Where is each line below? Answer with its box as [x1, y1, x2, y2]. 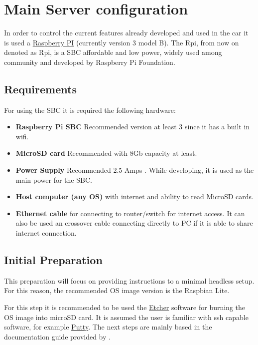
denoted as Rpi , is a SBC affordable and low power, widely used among [4, 47, 222, 57]
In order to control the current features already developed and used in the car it [4, 27, 249, 38]
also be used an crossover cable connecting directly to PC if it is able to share [15, 218, 253, 228]
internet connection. [15, 228, 77, 238]
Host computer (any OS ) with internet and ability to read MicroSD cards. [15, 191, 254, 202]
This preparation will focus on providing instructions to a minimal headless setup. [4, 275, 255, 286]
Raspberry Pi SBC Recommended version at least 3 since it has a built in [15, 121, 250, 132]
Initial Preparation [4, 252, 103, 268]
